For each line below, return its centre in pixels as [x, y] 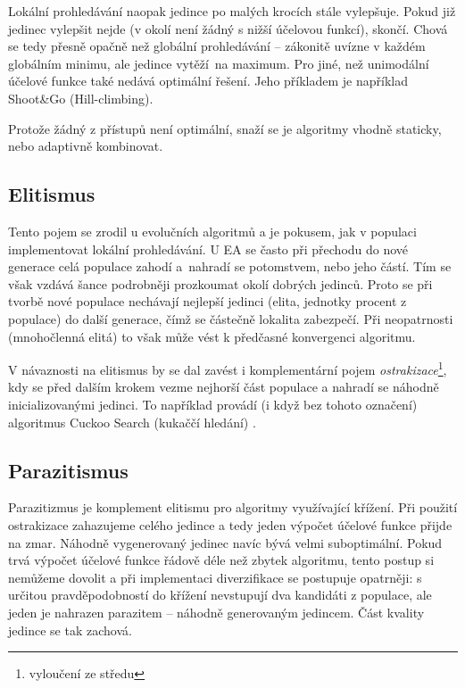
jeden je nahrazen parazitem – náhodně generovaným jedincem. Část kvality [216, 612]
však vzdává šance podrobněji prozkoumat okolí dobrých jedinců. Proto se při [220, 283]
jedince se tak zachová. [70, 630]
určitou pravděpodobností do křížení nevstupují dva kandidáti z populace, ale [220, 595]
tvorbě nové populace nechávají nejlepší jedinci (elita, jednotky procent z [208, 301]
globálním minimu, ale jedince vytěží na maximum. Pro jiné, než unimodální [219, 63]
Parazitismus [68, 470]
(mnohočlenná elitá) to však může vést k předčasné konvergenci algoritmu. [212, 336]
